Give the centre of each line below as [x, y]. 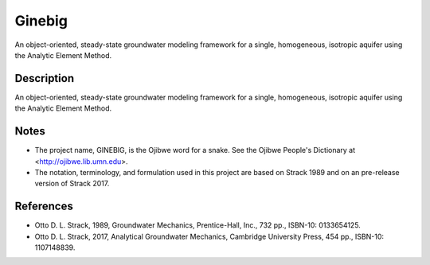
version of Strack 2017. [72, 184]
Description [45, 78]
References [44, 207]
